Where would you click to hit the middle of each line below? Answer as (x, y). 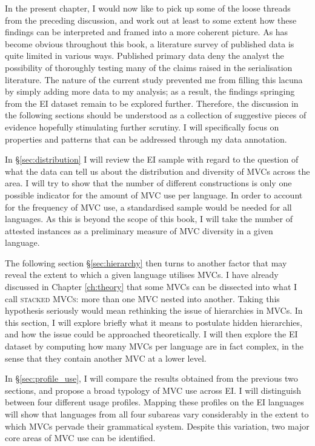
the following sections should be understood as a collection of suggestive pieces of (156, 115)
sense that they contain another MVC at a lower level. (106, 358)
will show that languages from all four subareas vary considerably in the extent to (157, 414)
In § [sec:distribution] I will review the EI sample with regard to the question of (152, 159)
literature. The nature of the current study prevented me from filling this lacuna (154, 79)
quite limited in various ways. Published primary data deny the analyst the (144, 56)
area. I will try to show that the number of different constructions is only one (148, 183)
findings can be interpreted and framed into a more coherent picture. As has (147, 32)
